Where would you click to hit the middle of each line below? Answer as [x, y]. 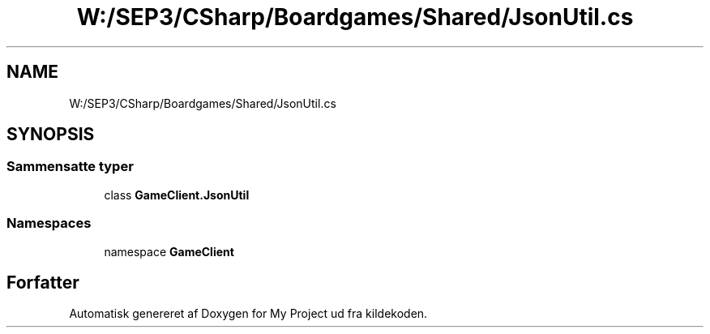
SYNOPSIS [51, 135]
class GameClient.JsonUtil [177, 195]
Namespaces [49, 223]
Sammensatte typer [70, 167]
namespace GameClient [169, 251]
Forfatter [43, 282]
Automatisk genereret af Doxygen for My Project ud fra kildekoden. [248, 314]
